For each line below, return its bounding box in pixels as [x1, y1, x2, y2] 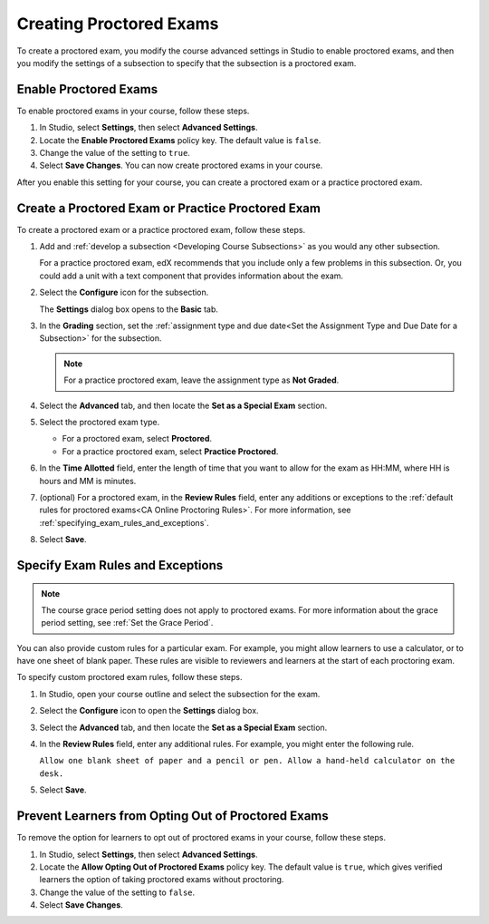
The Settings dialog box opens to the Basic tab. [39, 304, 219, 315]
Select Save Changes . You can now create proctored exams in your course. [39, 160, 323, 171]
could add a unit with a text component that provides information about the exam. [39, 270, 344, 281]
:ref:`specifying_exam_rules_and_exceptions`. [39, 517, 210, 528]
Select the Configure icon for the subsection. [39, 287, 209, 298]
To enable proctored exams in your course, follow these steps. [16, 105, 250, 116]
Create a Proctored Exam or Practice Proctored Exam [16, 200, 321, 216]
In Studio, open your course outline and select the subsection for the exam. [39, 688, 321, 699]
